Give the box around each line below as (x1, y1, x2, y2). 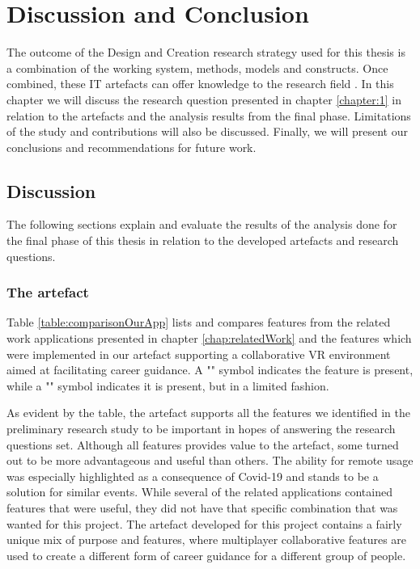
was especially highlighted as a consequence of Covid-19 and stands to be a (6, 467, 379, 484)
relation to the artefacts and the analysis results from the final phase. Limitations (6, 107, 411, 124)
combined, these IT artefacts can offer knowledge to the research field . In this (6, 75, 394, 92)
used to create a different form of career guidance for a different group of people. (6, 546, 406, 563)
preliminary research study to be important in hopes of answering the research (6, 420, 396, 437)
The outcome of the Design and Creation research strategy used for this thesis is (6, 44, 405, 61)
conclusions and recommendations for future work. (6, 138, 257, 155)
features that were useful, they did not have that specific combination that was (6, 499, 398, 516)
